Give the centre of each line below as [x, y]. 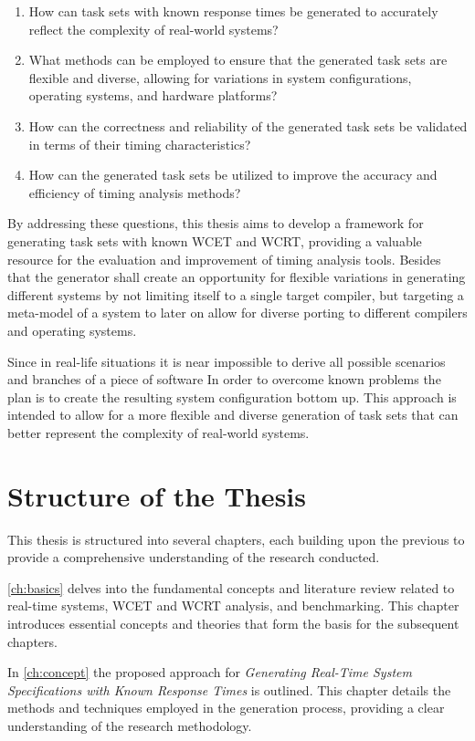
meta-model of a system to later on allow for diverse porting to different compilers [237, 313]
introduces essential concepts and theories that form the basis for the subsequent [233, 623]
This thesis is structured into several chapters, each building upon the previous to [236, 539]
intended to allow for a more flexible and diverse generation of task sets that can [233, 415]
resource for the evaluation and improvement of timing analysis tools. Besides [224, 259]
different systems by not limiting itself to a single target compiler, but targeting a [236, 294]
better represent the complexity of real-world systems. [158, 432]
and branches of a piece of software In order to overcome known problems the [224, 379]
